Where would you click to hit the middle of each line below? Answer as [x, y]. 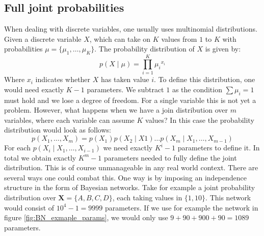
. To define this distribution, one [205, 79]
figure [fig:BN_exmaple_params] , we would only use [86, 217]
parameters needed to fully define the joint [170, 157]
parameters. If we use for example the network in [181, 207]
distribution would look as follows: [58, 130]
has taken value [125, 79]
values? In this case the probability [200, 120]
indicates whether [63, 79]
